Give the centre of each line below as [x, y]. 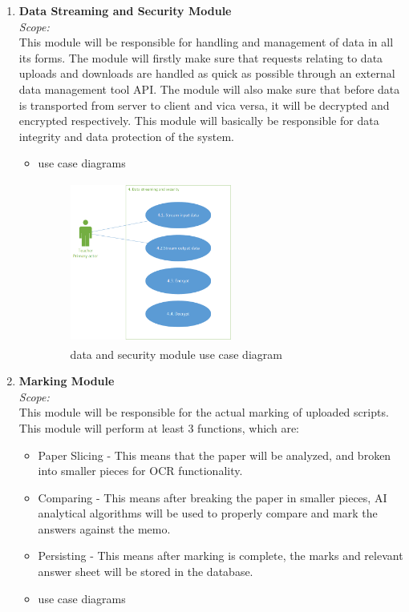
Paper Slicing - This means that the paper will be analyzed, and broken [215, 455]
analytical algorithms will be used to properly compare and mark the [208, 513]
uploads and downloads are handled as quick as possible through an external [207, 73]
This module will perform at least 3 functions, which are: [159, 427]
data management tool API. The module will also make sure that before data [209, 89]
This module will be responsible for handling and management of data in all [206, 42]
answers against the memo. [104, 528]
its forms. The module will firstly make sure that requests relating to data [201, 57]
